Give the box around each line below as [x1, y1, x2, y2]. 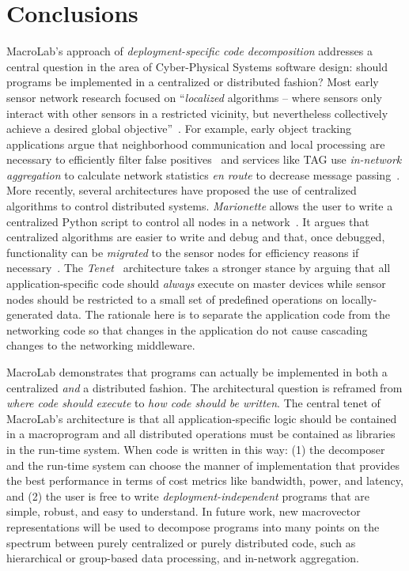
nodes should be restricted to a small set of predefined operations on [6, 290, 339, 307]
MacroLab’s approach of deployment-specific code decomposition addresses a [6, 43, 373, 59]
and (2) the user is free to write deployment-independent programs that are [6, 487, 370, 504]
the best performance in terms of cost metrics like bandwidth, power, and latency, [6, 472, 403, 489]
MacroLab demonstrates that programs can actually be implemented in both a [6, 364, 388, 380]
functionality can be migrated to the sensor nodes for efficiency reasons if [6, 244, 359, 260]
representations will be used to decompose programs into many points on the [6, 518, 380, 535]
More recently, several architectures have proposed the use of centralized [6, 182, 357, 199]
